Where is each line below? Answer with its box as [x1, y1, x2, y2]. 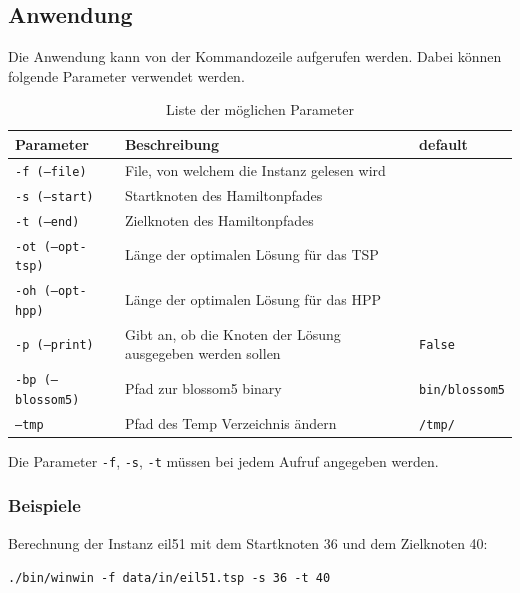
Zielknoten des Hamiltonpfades [124, 209, 314, 230]
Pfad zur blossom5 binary [124, 377, 282, 398]
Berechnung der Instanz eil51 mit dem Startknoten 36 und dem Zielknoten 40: [8, 532, 488, 553]
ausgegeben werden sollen [124, 343, 281, 364]
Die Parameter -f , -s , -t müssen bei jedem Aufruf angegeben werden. [8, 450, 439, 471]
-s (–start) [15, 189, 94, 204]
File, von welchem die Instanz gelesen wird [124, 159, 386, 180]
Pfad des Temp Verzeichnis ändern [124, 412, 337, 433]
